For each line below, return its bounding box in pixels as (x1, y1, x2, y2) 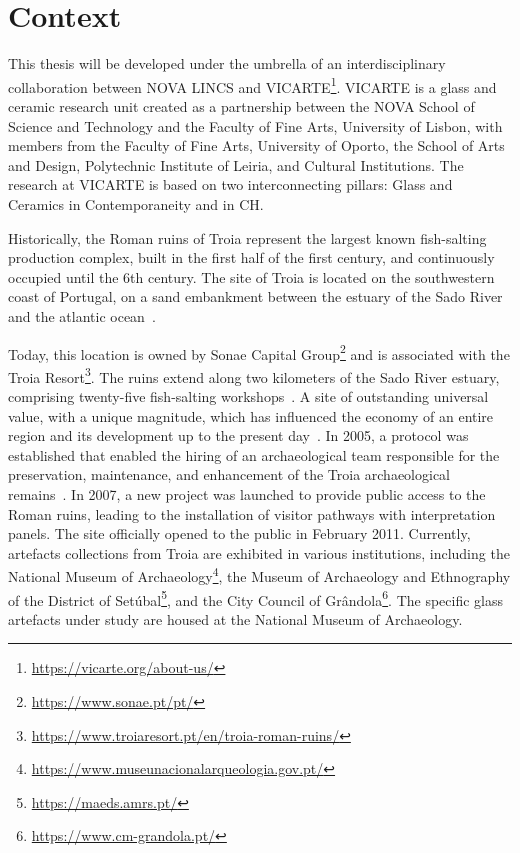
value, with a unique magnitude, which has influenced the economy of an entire (8, 405, 494, 426)
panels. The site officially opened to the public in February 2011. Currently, (8, 523, 471, 544)
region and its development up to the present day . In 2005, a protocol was (8, 425, 469, 446)
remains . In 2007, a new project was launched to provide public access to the (8, 483, 486, 504)
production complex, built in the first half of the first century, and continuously (8, 247, 495, 268)
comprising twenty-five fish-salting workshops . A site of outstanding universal (8, 386, 489, 406)
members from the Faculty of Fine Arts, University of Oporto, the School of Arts (8, 135, 505, 156)
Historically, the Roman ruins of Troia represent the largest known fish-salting (8, 227, 487, 248)
